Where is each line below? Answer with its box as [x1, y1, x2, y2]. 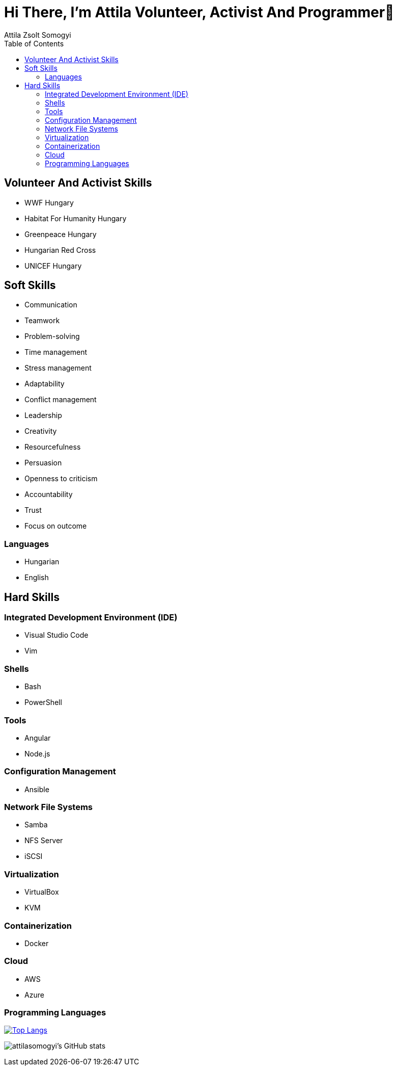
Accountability [24, 490, 73, 499]
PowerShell [24, 698, 62, 707]
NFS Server [24, 836, 63, 845]
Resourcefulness [24, 442, 81, 452]
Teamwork [24, 316, 60, 325]
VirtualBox [24, 888, 59, 897]
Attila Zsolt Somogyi [4, 30, 71, 39]
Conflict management [24, 395, 97, 404]
